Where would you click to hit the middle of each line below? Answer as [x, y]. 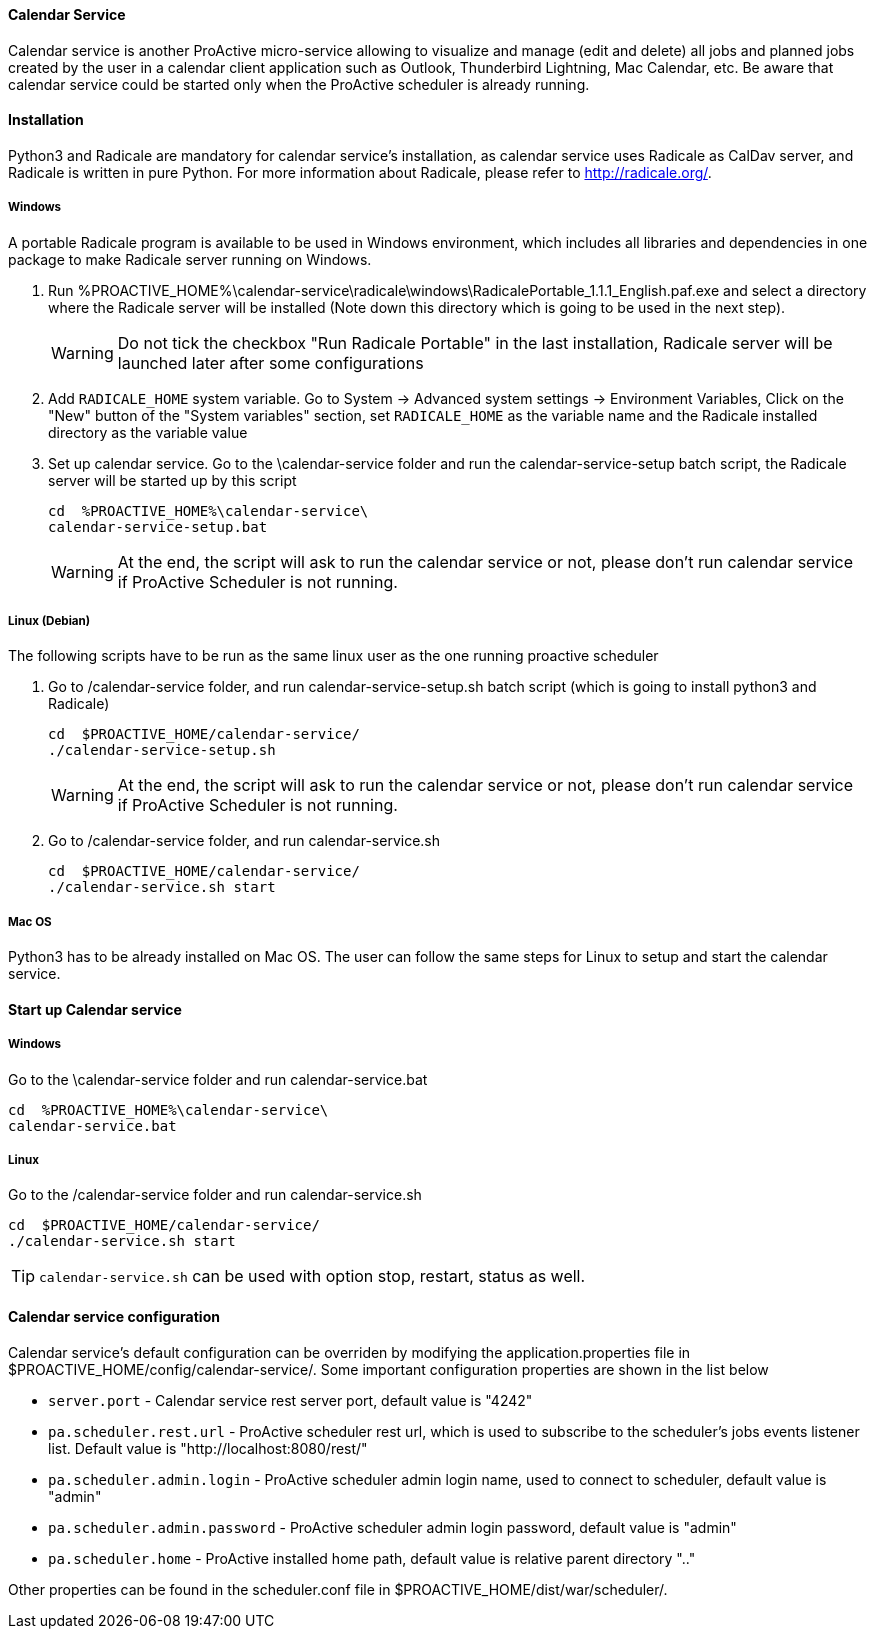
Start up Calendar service [95, 1009]
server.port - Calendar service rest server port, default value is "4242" [290, 1400]
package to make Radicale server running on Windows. [190, 259]
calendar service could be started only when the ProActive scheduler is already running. [299, 84]
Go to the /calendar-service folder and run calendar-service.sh [215, 1195]
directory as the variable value [148, 432]
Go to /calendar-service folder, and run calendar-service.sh [244, 841]
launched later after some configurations [270, 362]
